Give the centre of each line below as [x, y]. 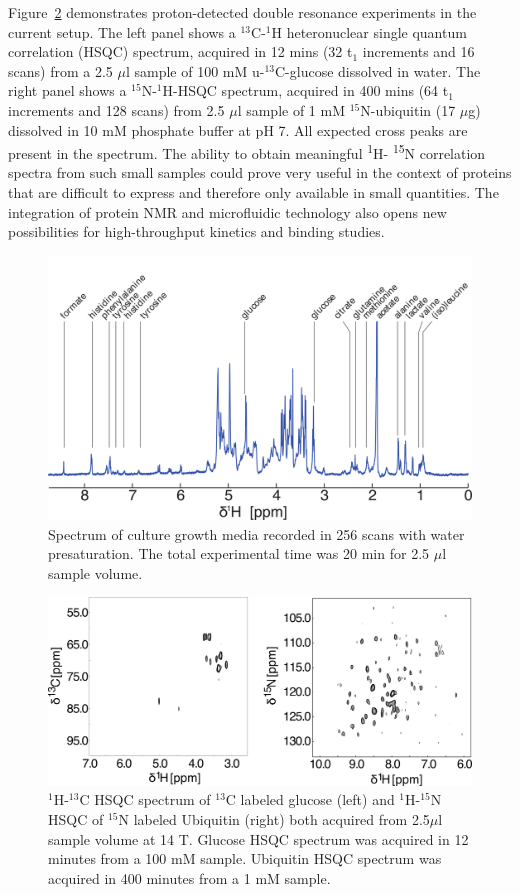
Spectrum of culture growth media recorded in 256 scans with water [256, 533]
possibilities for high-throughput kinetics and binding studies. [196, 231]
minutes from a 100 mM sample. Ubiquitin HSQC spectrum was [245, 858]
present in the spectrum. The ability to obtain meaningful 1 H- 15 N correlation [247, 151]
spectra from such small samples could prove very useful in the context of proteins [260, 172]
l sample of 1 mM [291, 109]
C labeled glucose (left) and [310, 799]
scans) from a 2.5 [60, 70]
